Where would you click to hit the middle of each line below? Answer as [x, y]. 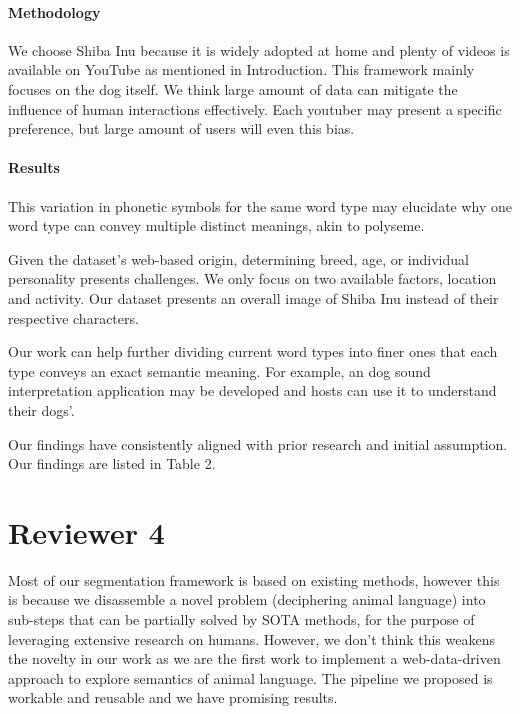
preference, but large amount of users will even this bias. [181, 128]
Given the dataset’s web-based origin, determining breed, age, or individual [238, 258]
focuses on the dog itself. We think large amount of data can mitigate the [233, 88]
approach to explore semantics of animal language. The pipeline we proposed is [250, 677]
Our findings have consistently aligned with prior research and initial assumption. [258, 443]
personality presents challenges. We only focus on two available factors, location [252, 278]
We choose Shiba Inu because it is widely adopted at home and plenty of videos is [259, 49]
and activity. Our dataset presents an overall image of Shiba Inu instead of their [253, 297]
